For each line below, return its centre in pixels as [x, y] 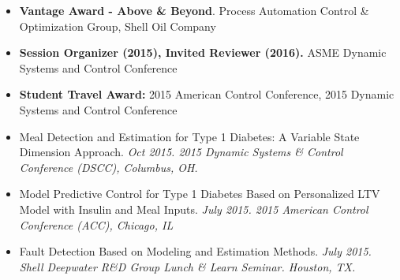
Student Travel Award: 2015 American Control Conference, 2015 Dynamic [207, 94]
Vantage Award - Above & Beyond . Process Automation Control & [194, 10]
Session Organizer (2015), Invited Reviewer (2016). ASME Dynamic [203, 52]
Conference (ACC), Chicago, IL [96, 224]
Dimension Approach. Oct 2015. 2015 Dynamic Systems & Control [181, 152]
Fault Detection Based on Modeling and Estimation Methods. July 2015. [195, 251]
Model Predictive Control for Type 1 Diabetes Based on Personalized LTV [200, 194]
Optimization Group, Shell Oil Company [118, 26]
